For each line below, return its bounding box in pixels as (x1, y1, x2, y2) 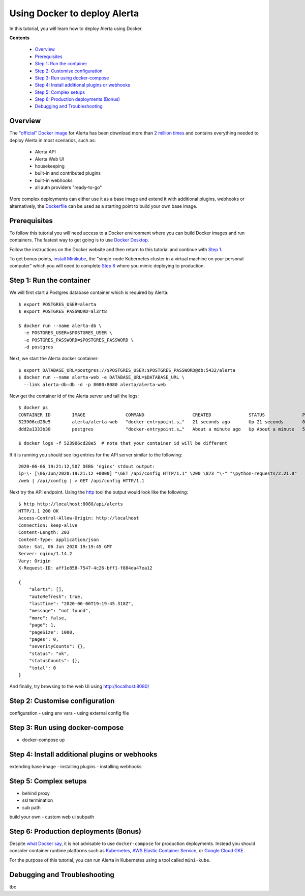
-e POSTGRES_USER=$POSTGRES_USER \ (23, 330, 113, 336)
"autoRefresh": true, (28, 593, 83, 600)
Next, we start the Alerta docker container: (9, 356, 99, 362)
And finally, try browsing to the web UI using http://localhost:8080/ (9, 683, 149, 690)
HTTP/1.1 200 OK (18, 508, 59, 514)
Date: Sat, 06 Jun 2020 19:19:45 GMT (18, 544, 113, 550)
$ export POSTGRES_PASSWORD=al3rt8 (18, 309, 107, 314)
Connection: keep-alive (18, 522, 78, 528)
